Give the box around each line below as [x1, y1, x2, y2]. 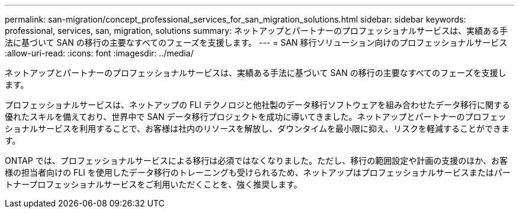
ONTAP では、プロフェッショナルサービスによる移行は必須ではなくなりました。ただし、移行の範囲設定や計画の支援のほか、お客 [5, 155, 508, 166]
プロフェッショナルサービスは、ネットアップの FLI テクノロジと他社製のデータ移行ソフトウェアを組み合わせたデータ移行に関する [5, 100, 510, 110]
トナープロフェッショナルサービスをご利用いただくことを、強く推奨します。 [5, 179, 302, 189]
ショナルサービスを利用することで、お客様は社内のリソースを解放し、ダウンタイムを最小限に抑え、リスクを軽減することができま [5, 123, 510, 133]
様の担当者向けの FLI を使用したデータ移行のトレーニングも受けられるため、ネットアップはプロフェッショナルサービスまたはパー [5, 167, 511, 177]
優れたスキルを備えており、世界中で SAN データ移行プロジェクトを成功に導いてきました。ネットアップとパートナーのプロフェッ [5, 112, 507, 122]
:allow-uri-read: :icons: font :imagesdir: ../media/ [5, 48, 194, 58]
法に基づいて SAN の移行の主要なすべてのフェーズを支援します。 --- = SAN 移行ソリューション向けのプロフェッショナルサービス [5, 37, 508, 47]
